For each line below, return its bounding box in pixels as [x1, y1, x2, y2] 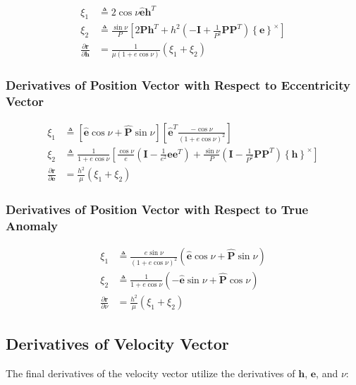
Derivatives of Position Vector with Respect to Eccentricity [6, 76, 350, 93]
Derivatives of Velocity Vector [6, 333, 229, 355]
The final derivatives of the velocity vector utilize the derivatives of [6, 366, 295, 381]
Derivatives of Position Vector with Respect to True [6, 200, 309, 218]
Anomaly [6, 216, 59, 234]
